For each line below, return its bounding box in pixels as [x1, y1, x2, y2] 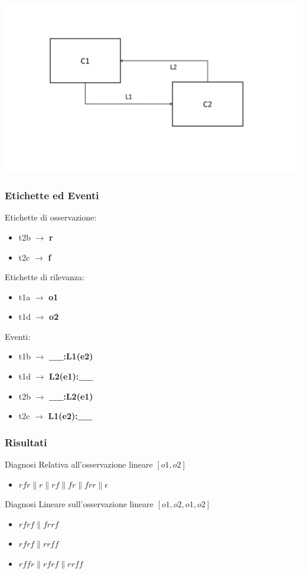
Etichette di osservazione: [5, 211, 97, 223]
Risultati [5, 434, 47, 449]
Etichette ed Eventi [5, 188, 99, 203]
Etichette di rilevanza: [5, 271, 84, 283]
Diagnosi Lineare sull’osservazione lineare [5, 498, 154, 510]
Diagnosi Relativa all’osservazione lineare [5, 458, 153, 471]
